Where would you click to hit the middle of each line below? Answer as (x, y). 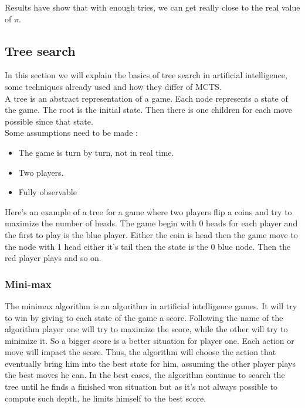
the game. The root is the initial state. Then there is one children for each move (148, 110)
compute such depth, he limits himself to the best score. (105, 398)
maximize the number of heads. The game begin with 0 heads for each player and (151, 223)
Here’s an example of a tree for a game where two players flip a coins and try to (148, 211)
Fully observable (48, 192)
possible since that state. (49, 121)
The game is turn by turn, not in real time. (96, 152)
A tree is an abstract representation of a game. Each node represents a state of (146, 98)
